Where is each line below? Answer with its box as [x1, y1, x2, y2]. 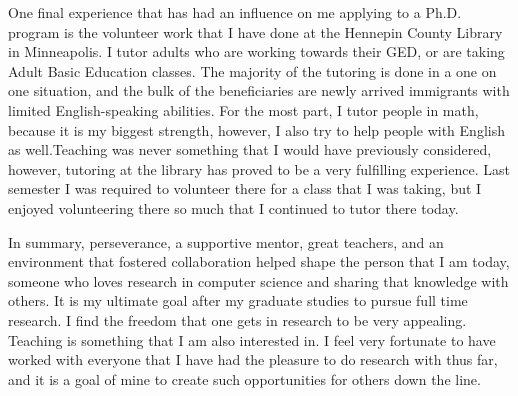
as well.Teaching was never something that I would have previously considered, [8, 139, 492, 160]
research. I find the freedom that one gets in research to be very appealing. [8, 309, 467, 330]
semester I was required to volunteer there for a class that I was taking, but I [8, 178, 482, 199]
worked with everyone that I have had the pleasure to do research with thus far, [8, 349, 498, 370]
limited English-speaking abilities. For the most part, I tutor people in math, [8, 99, 479, 120]
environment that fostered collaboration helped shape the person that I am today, [8, 251, 510, 272]
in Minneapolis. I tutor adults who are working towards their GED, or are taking [8, 41, 505, 62]
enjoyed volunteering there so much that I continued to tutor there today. [8, 197, 459, 218]
